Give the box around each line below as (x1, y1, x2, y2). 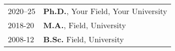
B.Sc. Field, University (43, 34, 124, 45)
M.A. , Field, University (43, 19, 126, 31)
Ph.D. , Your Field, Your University (43, 5, 168, 17)
